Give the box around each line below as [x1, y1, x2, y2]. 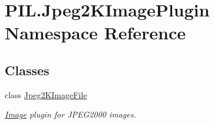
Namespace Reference [5, 21, 186, 45]
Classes [5, 61, 50, 79]
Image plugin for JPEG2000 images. [5, 108, 136, 120]
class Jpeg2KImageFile [5, 88, 87, 100]
